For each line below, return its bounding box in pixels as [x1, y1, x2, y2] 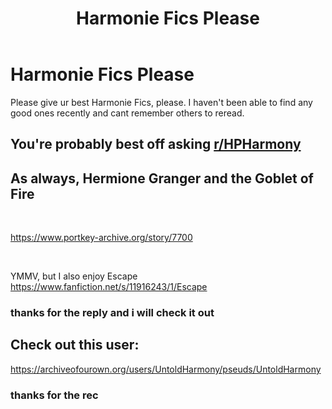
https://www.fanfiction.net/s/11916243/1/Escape [10, 281, 208, 293]
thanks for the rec [10, 388, 99, 402]
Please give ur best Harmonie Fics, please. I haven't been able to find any [10, 96, 313, 108]
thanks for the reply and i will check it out [10, 306, 215, 320]
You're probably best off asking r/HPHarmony [10, 136, 302, 153]
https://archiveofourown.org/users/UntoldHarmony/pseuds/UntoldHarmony [10, 363, 322, 375]
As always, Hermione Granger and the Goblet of [10, 170, 314, 187]
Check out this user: [10, 337, 140, 354]
